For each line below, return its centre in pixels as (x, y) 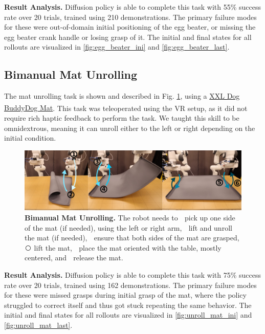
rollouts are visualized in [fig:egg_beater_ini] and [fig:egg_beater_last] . (117, 47)
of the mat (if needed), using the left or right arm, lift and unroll (128, 227)
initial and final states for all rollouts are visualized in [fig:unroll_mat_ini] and (128, 315)
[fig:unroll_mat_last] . (38, 325)
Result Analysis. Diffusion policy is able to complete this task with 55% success (133, 7)
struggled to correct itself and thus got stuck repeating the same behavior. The (128, 305)
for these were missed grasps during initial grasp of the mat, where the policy (125, 295)
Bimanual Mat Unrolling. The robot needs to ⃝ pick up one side (130, 217)
